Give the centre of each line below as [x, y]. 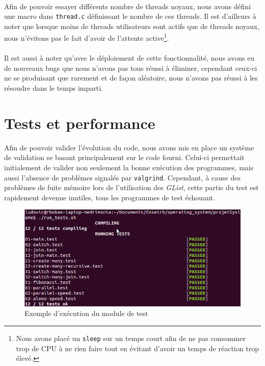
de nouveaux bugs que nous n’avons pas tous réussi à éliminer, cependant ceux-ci [131, 68]
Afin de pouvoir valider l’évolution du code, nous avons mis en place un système [129, 147]
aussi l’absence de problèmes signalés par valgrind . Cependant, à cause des [122, 177]
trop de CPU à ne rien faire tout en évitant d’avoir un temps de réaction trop [137, 348]
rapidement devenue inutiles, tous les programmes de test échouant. [110, 197]
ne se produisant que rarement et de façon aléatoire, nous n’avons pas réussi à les [131, 78]
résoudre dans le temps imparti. [54, 88]
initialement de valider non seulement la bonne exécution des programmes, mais [129, 167]
